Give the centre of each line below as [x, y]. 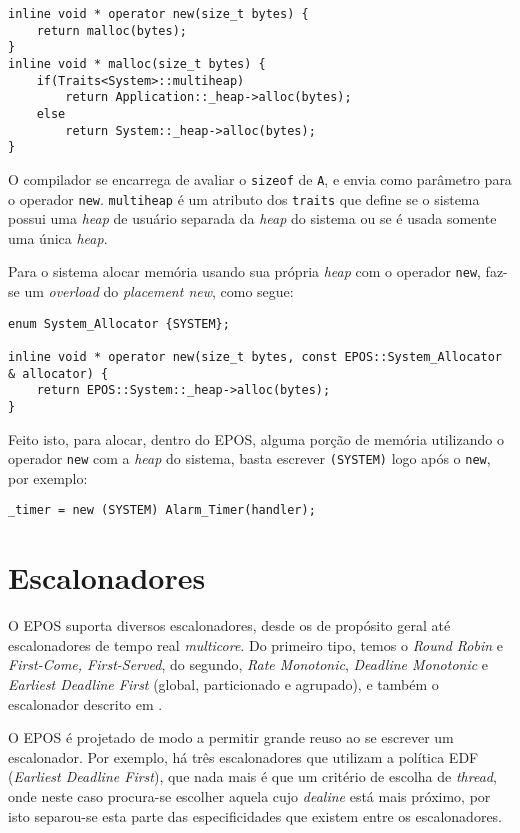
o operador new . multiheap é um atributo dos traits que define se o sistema [244, 198]
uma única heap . [58, 237]
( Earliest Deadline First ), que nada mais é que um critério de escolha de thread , [252, 776]
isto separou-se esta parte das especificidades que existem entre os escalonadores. [255, 815]
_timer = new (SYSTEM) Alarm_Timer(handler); [162, 510]
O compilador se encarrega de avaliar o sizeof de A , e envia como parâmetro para [260, 178]
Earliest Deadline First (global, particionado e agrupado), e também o [223, 684]
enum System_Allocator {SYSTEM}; [119, 323]
